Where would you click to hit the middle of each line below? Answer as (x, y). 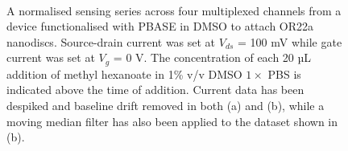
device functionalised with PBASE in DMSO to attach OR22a (160, 26)
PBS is (284, 73)
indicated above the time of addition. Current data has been (155, 90)
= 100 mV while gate (290, 41)
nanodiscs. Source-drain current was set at (111, 41)
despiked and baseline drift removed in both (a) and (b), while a (166, 106)
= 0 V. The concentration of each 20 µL (212, 57)
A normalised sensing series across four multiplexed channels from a (174, 10)
